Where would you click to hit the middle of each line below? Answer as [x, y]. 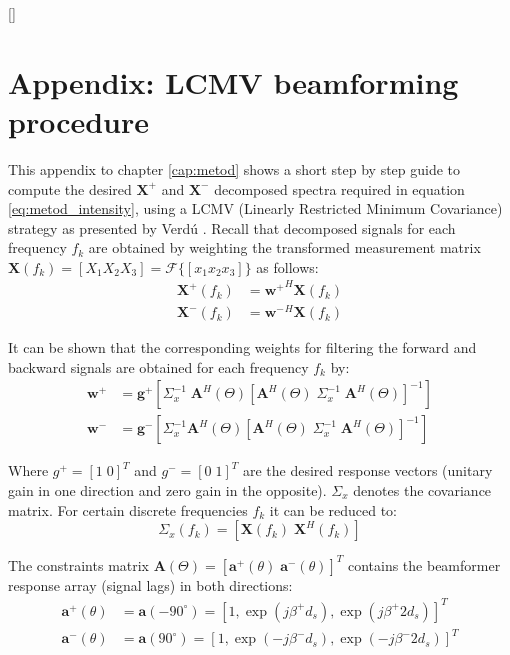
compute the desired [70, 188]
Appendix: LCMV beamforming [233, 81]
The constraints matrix [79, 564]
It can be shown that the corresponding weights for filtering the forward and [242, 347]
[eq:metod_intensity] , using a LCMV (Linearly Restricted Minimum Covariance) [255, 208]
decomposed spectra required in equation [339, 188]
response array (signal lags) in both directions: [150, 584]
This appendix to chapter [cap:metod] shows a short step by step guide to [234, 168]
